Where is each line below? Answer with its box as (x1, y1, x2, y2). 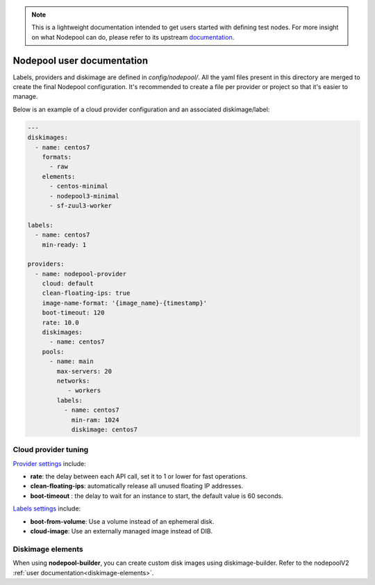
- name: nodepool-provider (35, 270, 127, 278)
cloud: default (42, 280, 94, 288)
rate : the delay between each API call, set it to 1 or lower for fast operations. (30, 472, 248, 481)
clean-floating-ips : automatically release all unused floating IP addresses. (30, 482, 243, 490)
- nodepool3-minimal (49, 192, 119, 200)
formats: (42, 153, 72, 161)
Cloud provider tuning (12, 445, 89, 455)
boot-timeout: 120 (42, 309, 105, 316)
